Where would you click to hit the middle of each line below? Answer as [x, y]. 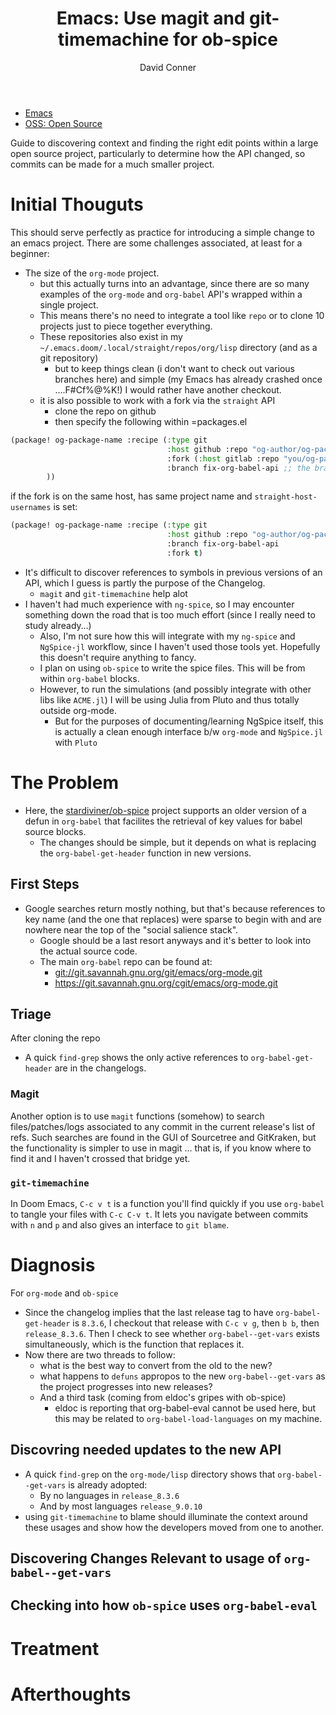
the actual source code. [88, 951]
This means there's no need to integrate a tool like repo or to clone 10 [182, 315]
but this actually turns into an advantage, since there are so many [174, 283]
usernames [31, 508]
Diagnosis [53, 1265]
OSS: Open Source [63, 123]
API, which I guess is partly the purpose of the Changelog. [145, 583]
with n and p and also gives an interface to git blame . [120, 1224]
